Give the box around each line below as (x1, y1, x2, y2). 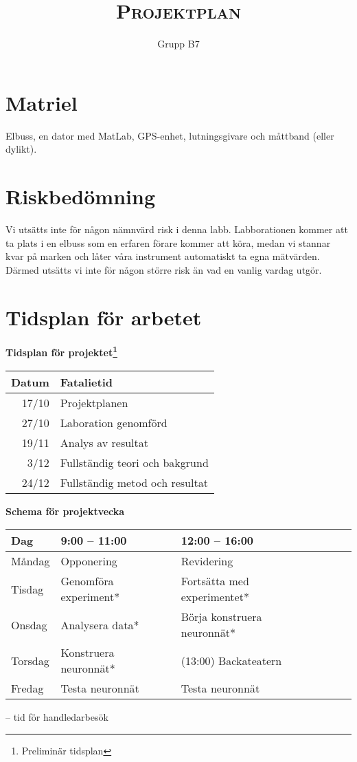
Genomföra (60, 573, 114, 589)
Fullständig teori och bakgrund (60, 454, 209, 470)
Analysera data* (60, 616, 139, 633)
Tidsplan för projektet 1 (5, 343, 117, 360)
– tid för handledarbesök (5, 710, 108, 724)
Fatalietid (60, 373, 113, 390)
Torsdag (11, 652, 49, 668)
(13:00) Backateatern (181, 652, 282, 668)
